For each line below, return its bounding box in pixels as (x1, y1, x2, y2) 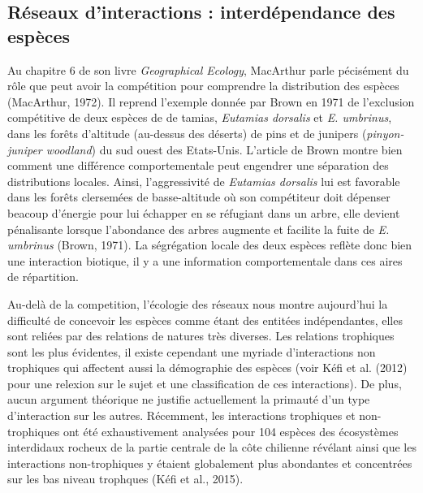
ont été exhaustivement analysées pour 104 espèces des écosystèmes (63, 422, 399, 439)
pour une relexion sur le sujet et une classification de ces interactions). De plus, (7, 374, 402, 391)
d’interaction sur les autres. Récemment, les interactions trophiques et (7, 407, 356, 424)
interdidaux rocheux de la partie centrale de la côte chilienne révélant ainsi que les (7, 439, 417, 456)
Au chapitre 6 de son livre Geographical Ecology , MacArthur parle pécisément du (7, 61, 409, 78)
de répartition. (7, 268, 79, 285)
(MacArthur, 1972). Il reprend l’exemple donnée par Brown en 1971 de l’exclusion (7, 93, 415, 110)
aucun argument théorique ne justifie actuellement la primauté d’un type (7, 391, 370, 408)
